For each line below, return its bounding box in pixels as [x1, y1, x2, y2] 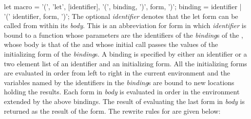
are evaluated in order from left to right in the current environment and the [4, 68, 230, 78]
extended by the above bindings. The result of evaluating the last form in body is [4, 96, 245, 106]
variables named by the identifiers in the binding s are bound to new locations [4, 77, 234, 87]
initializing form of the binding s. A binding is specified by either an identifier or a [4, 48, 247, 59]
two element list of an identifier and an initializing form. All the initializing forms [4, 58, 247, 68]
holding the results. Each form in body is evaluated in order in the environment [4, 87, 240, 97]
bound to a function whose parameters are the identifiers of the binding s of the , [4, 30, 243, 40]
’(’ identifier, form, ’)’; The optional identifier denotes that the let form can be [4, 11, 238, 21]
